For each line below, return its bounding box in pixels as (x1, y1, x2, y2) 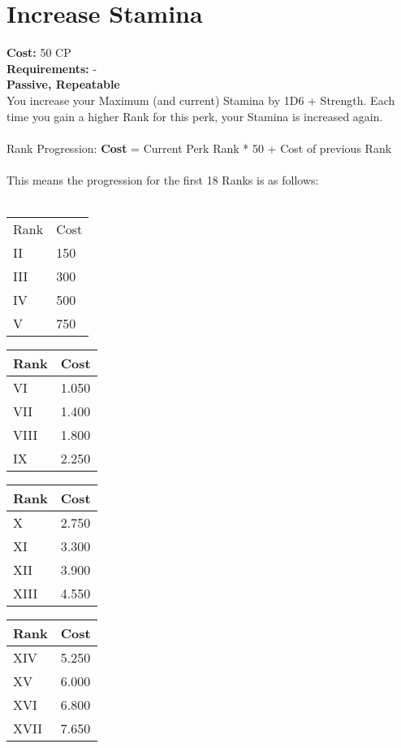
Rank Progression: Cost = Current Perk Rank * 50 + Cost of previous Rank (6, 139, 392, 156)
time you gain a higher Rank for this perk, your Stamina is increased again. (6, 107, 383, 124)
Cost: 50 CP (6, 44, 71, 61)
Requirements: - (6, 59, 97, 76)
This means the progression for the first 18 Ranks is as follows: (6, 171, 319, 188)
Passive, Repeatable (6, 76, 120, 93)
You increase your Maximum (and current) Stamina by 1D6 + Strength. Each (6, 91, 395, 108)
